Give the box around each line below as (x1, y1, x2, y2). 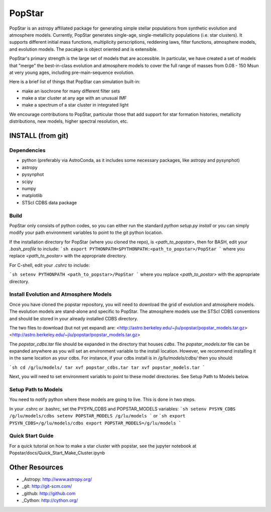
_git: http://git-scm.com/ (22, 483, 72, 489)
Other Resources (9, 463, 64, 471)
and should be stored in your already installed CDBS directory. (9, 315, 138, 321)
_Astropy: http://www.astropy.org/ (22, 476, 92, 482)
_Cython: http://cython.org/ (22, 497, 78, 503)
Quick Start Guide (9, 433, 54, 440)
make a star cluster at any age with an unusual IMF (22, 95, 127, 101)
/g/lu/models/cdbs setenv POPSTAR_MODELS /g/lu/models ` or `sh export (9, 413, 186, 419)
